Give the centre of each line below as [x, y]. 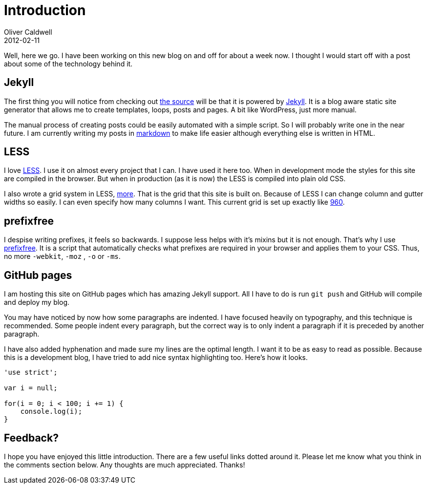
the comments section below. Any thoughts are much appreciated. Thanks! [125, 465]
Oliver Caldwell [28, 32]
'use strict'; [31, 372]
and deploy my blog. [37, 302]
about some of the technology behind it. [68, 64]
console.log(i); [51, 412]
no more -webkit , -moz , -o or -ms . [62, 256]
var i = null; [31, 388]
